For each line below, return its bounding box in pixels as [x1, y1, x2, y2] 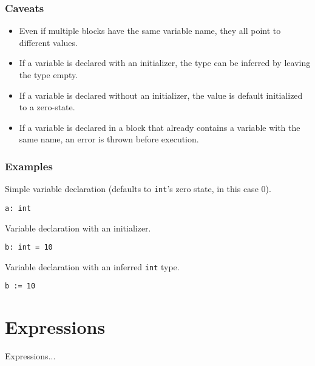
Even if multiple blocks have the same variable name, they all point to [19, 24, 281, 37]
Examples [5, 158, 53, 173]
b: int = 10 [5, 243, 53, 252]
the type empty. [19, 68, 78, 81]
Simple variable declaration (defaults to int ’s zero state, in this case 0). [5, 182, 271, 195]
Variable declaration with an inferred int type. [5, 260, 180, 273]
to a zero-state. [19, 101, 75, 113]
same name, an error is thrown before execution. [19, 133, 199, 145]
